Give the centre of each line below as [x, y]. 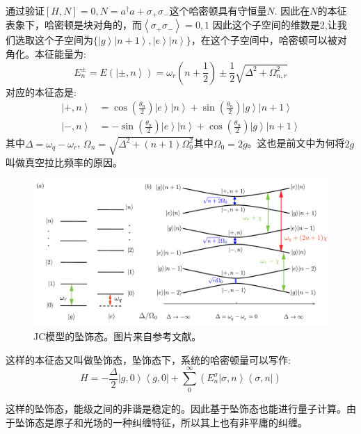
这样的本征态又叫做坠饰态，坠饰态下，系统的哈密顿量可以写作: [148, 359]
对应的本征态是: [41, 91]
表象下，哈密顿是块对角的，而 [74, 25]
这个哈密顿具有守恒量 [218, 10]
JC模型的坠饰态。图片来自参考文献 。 [118, 336]
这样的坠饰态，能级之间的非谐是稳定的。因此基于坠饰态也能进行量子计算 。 [176, 409]
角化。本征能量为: [46, 54]
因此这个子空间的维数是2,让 [275, 25]
